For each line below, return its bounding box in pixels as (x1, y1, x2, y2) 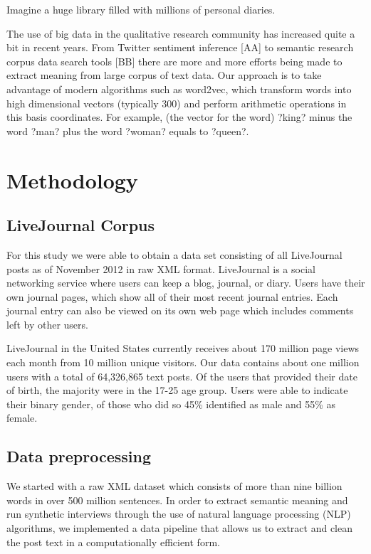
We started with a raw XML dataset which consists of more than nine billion (6, 479, 343, 494)
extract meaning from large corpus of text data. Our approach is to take (6, 68, 322, 82)
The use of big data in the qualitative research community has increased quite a (6, 26, 355, 41)
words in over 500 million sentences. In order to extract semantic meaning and (6, 492, 348, 507)
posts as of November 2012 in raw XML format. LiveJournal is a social (6, 261, 315, 276)
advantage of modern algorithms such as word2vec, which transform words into (6, 81, 352, 96)
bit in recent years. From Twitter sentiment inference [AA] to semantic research (6, 40, 354, 55)
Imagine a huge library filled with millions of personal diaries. (6, 2, 276, 16)
